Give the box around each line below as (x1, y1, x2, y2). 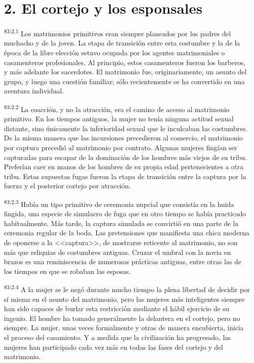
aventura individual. (4, 86, 64, 96)
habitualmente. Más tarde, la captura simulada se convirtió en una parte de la (4, 218, 239, 228)
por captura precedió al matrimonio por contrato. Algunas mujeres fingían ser (4, 142, 237, 152)
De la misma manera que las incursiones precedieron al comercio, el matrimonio (4, 133, 243, 143)
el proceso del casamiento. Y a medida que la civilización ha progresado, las (4, 332, 231, 342)
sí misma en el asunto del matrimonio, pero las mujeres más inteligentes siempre (4, 294, 245, 304)
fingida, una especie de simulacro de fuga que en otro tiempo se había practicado (4, 208, 246, 219)
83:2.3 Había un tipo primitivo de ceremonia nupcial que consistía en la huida (4, 197, 234, 209)
